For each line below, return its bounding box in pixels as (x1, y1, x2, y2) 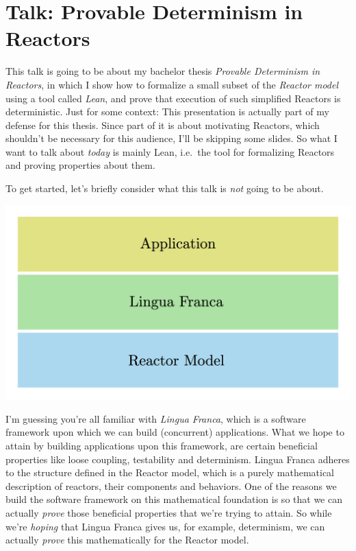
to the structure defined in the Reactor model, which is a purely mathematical (5, 465, 334, 480)
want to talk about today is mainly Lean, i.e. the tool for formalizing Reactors (5, 144, 335, 159)
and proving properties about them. (5, 158, 155, 172)
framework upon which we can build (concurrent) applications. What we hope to (5, 425, 344, 439)
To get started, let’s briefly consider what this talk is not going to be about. (5, 181, 324, 196)
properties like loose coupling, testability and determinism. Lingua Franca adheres (5, 452, 350, 466)
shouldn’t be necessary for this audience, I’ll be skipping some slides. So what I (5, 131, 338, 145)
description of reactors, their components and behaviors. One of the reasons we (5, 478, 337, 493)
